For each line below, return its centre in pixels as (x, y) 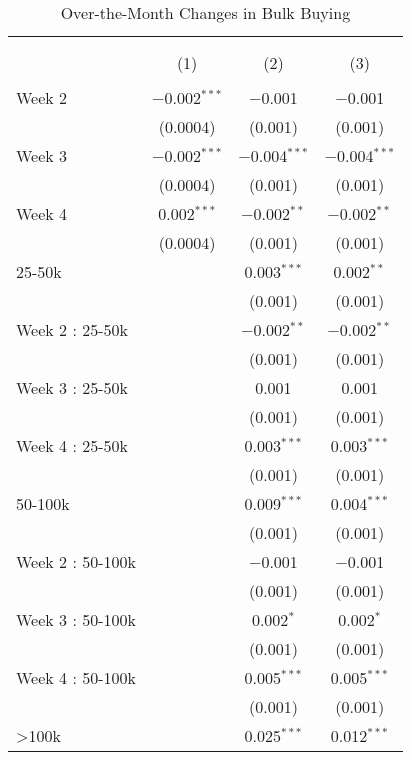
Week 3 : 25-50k (72, 387)
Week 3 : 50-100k (76, 619)
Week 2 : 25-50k (72, 329)
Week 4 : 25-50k (72, 445)
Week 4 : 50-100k (76, 677)
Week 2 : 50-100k (76, 561)
